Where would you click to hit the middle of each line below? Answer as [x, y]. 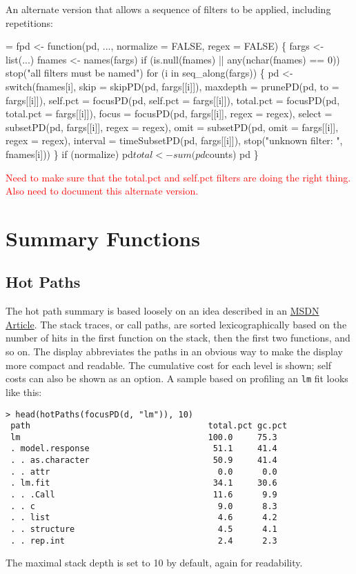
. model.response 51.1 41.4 [144, 449]
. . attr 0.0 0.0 [144, 472]
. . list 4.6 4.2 [144, 518]
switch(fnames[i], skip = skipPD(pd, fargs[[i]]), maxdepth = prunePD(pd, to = [172, 86]
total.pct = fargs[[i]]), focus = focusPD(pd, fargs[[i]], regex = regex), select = [169, 113]
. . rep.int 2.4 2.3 [144, 541]
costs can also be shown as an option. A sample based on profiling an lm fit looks [177, 378]
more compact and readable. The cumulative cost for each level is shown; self [169, 365]
